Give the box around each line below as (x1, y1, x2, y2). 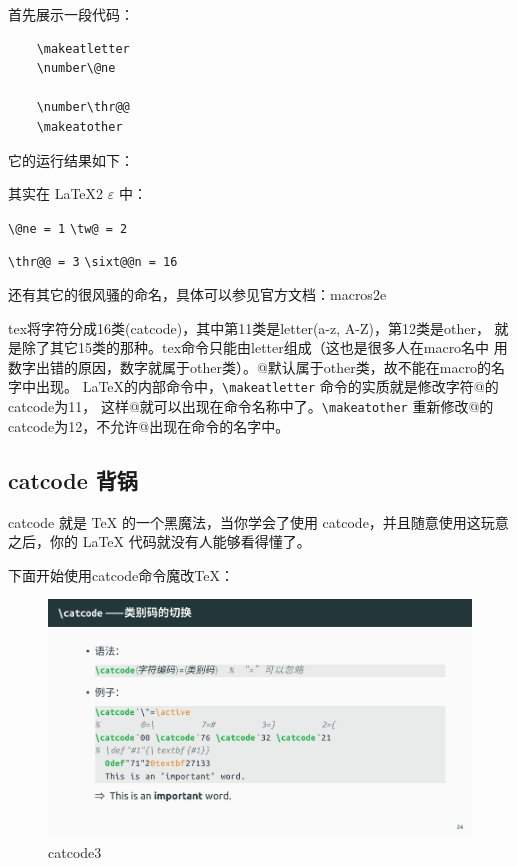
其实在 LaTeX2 (8, 183, 104, 204)
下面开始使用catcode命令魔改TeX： (8, 564, 234, 585)
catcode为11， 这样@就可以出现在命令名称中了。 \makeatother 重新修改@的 (8, 396, 494, 417)
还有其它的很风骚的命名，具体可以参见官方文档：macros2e (8, 284, 387, 305)
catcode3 (48, 841, 102, 862)
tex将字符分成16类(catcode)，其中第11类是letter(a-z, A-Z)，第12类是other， (8, 317, 490, 338)
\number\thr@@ (36, 100, 130, 115)
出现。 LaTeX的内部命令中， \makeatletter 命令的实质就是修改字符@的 (35, 376, 499, 397)
